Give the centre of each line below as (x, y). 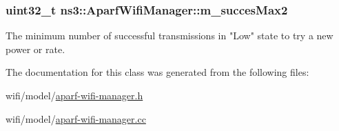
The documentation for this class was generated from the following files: (157, 72)
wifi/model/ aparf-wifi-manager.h (74, 95)
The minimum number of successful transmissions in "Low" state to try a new (169, 36)
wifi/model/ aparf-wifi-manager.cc (76, 118)
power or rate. (35, 49)
